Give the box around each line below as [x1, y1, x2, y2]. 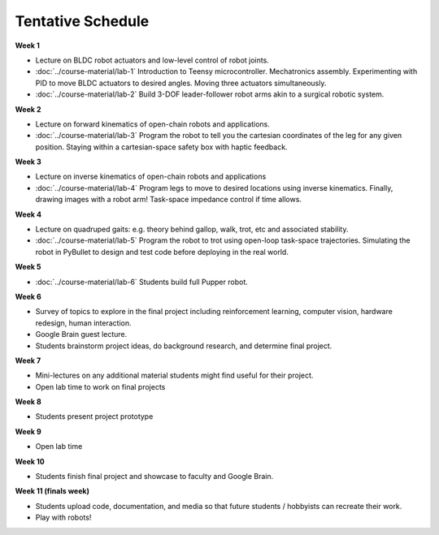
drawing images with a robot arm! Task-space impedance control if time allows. [35, 195, 302, 205]
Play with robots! [35, 512, 92, 523]
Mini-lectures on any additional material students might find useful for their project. [35, 370, 314, 381]
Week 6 [15, 291, 42, 301]
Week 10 [15, 456, 45, 466]
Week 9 [15, 426, 42, 436]
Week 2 [15, 104, 41, 114]
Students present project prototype [35, 412, 154, 421]
